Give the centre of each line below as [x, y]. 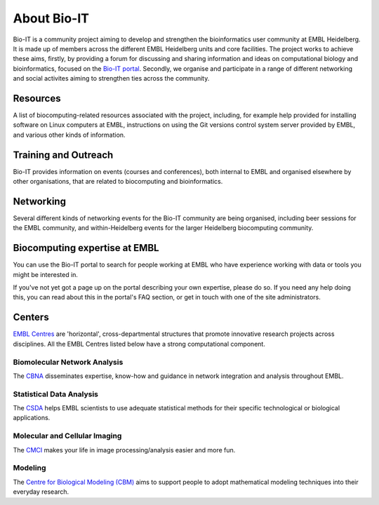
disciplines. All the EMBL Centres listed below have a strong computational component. [139, 344]
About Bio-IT [51, 18]
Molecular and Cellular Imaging [67, 436]
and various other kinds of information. [69, 135]
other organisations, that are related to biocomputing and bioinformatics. [118, 182]
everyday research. [41, 492]
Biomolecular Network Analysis [68, 362]
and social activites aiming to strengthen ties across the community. [111, 79]
